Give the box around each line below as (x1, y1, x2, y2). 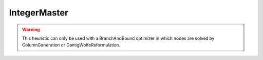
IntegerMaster (9, 7, 69, 18)
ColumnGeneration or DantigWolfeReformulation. (22, 42, 120, 48)
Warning (22, 27, 40, 32)
